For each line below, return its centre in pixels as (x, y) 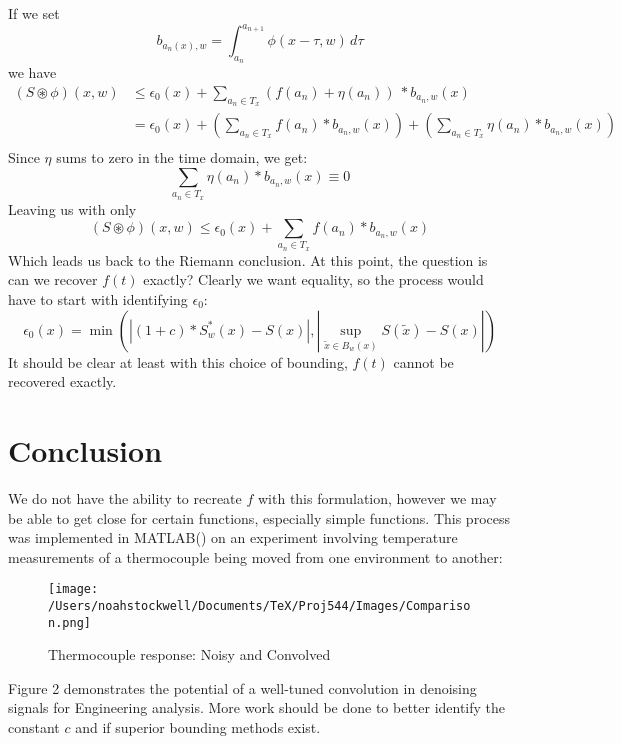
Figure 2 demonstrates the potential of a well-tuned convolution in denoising (242, 687)
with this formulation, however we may (377, 497)
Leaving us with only (72, 208)
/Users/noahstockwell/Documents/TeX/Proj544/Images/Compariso (259, 605)
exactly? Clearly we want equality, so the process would (313, 279)
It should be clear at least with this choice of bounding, (178, 361)
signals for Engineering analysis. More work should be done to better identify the (257, 707)
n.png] (69, 622)
